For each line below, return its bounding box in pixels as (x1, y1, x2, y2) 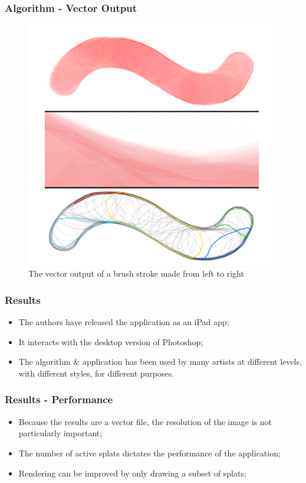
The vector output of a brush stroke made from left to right (28, 267, 244, 280)
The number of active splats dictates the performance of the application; (18, 446, 281, 459)
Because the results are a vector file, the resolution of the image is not (18, 415, 272, 427)
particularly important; (18, 427, 103, 439)
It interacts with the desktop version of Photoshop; (18, 335, 203, 348)
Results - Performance (5, 392, 113, 407)
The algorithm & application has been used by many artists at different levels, (18, 355, 302, 368)
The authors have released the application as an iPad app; (18, 316, 229, 328)
